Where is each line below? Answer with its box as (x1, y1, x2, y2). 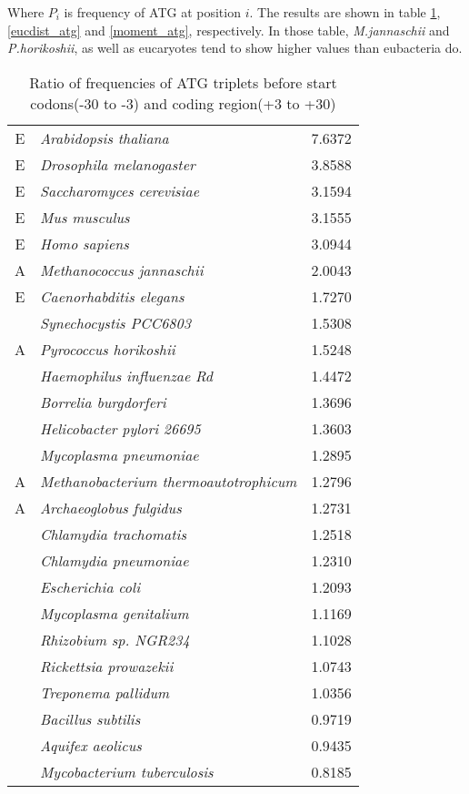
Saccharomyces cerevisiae (40, 179, 200, 201)
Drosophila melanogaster (40, 153, 195, 175)
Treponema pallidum (40, 681, 170, 703)
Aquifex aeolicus (40, 734, 142, 756)
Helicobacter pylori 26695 (40, 417, 201, 439)
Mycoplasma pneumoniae (40, 443, 199, 465)
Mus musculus (40, 206, 130, 228)
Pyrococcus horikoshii (40, 338, 175, 360)
